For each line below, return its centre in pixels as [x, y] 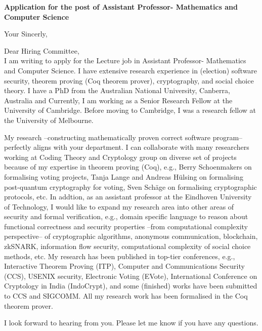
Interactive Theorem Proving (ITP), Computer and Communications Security [124, 266]
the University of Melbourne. [49, 120]
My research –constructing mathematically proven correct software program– [123, 137]
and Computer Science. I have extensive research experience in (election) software [131, 70]
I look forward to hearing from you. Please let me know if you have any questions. [131, 323]
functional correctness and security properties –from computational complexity [126, 226]
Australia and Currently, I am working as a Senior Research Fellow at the [118, 100]
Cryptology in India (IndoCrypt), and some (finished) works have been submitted [131, 286]
